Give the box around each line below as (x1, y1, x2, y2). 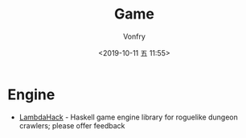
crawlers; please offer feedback (18, 120, 125, 130)
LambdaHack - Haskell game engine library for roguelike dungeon (18, 112, 239, 122)
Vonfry (122, 31, 146, 41)
